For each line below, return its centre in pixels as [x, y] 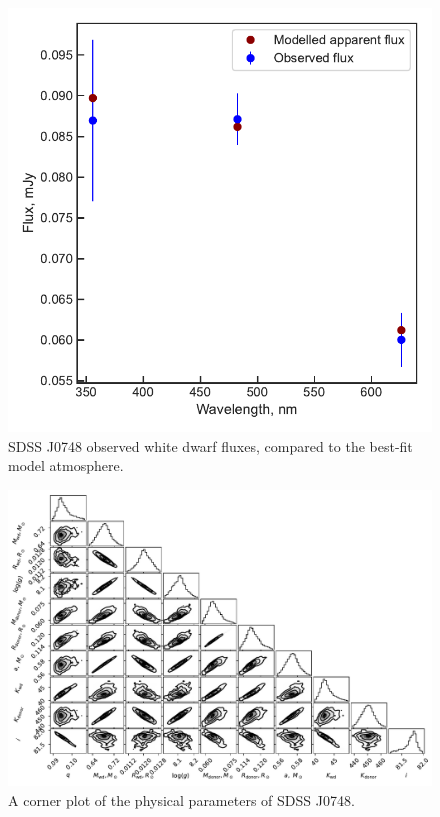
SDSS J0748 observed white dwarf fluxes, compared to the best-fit [210, 445]
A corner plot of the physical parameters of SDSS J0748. [181, 799]
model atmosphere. [66, 465]
